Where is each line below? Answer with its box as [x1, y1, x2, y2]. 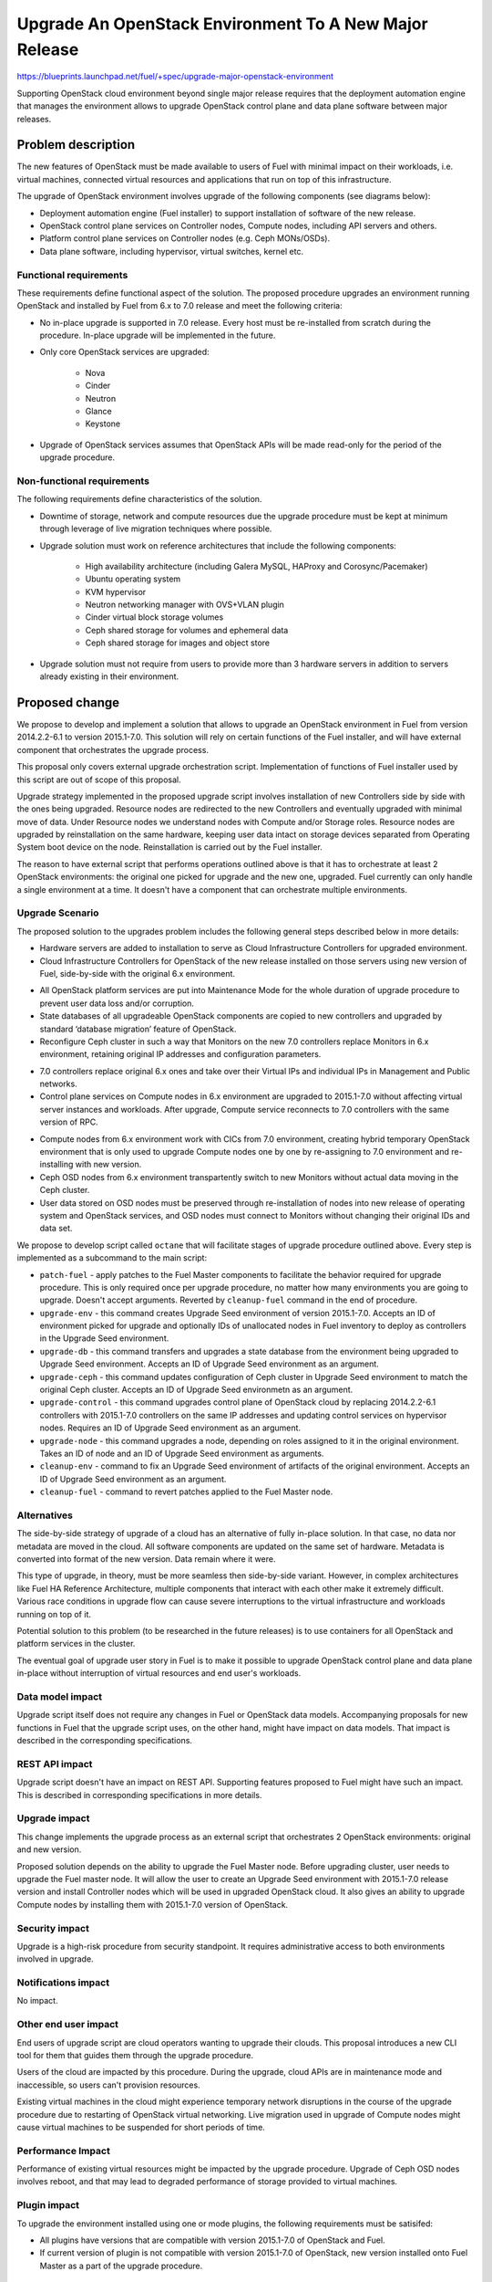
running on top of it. [16, 1608, 91, 1619]
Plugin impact [16, 2199, 79, 2212]
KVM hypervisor [85, 586, 147, 597]
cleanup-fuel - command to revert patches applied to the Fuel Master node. [39, 1486, 333, 1497]
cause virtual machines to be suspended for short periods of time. [16, 2121, 266, 2132]
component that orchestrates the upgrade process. [16, 744, 210, 755]
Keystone [85, 418, 121, 429]
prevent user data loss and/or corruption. [39, 998, 195, 1009]
